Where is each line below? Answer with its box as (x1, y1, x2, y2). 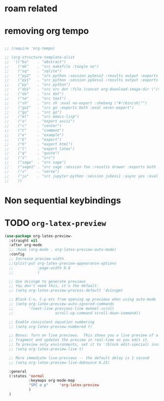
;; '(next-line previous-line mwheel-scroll (9, 306, 115, 311)
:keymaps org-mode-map (28, 378, 75, 383)
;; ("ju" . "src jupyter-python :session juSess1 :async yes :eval (4, 173, 159, 178)
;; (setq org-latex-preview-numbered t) (9, 324, 93, 329)
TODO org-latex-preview (4, 217, 106, 229)
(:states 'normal (9, 373, 45, 378)
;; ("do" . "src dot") (4, 91, 64, 96)
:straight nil (9, 238, 38, 243)
